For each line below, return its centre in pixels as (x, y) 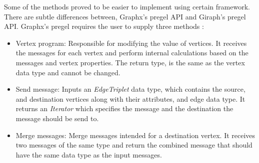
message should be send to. (57, 118)
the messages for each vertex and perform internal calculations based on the (132, 53)
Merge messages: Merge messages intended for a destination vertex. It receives (135, 135)
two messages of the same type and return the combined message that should (134, 145)
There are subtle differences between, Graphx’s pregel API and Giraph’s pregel (125, 16)
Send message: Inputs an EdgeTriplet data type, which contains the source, (130, 89)
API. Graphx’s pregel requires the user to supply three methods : (104, 26)
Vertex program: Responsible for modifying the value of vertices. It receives (131, 43)
